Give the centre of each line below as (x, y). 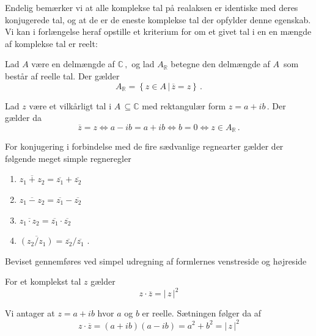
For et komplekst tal (43, 281)
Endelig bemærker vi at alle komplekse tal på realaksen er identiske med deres (152, 7)
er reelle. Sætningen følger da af (202, 313)
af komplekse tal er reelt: (51, 43)
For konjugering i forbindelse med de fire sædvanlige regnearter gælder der (144, 146)
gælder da (23, 118)
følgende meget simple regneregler (68, 158)
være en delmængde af (73, 64)
